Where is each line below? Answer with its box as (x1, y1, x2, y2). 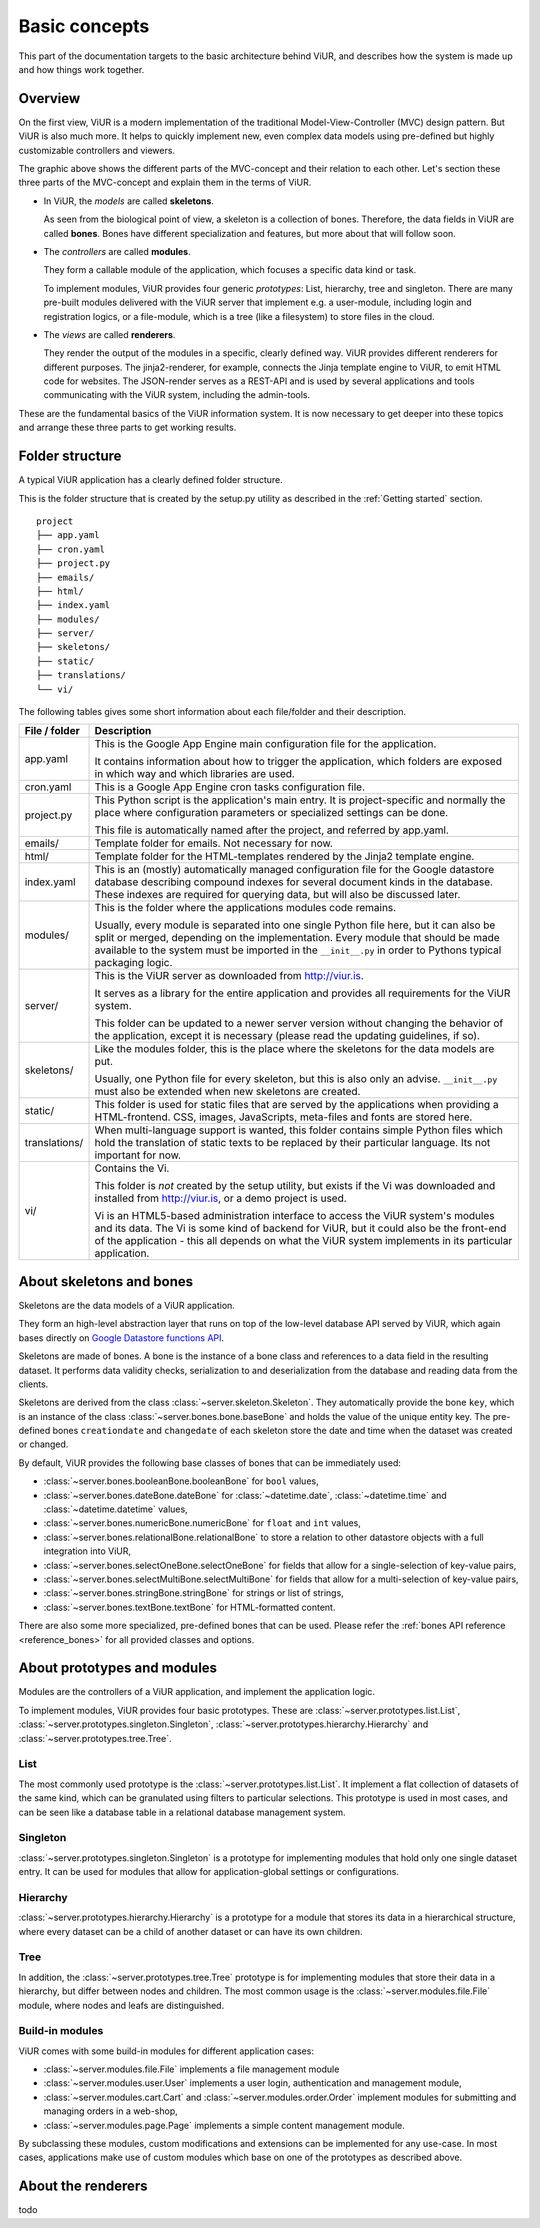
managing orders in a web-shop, (43, 2105, 179, 2117)
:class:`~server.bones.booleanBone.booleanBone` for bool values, (43, 1475, 319, 1487)
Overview (18, 90, 81, 107)
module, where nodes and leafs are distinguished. (18, 1999, 225, 2011)
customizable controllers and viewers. (18, 144, 175, 156)
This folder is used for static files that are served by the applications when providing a (94, 1098, 499, 1112)
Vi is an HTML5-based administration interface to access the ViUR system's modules (94, 1209, 495, 1223)
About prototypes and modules (18, 1660, 218, 1677)
